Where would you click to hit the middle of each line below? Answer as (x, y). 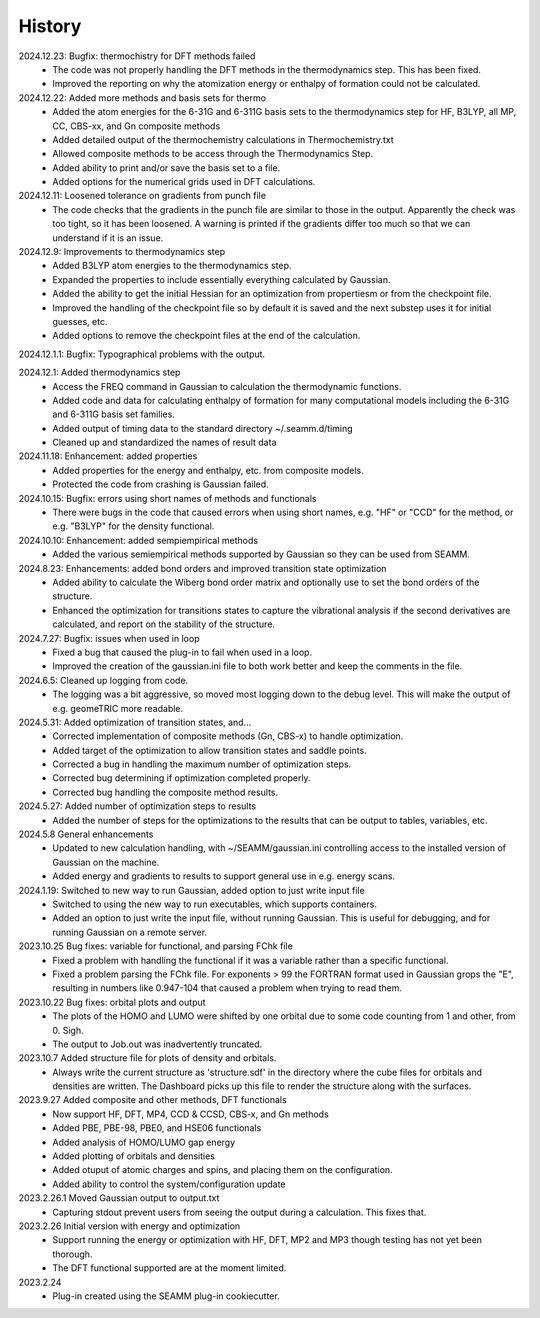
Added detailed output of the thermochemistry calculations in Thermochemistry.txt (223, 139)
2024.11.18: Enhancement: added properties (108, 456)
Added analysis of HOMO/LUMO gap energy (144, 1142)
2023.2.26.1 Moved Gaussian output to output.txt (119, 1198)
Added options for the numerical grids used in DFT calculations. (184, 182)
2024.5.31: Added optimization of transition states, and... (135, 722)
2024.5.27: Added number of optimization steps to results (137, 806)
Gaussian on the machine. (106, 862)
